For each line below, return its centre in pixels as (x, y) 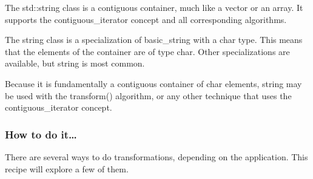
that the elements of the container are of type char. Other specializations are (147, 51)
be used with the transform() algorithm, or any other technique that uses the (148, 95)
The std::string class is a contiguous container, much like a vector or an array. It (154, 7)
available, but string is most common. (75, 63)
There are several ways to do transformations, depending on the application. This (156, 156)
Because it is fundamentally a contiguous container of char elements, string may (153, 83)
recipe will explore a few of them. (67, 168)
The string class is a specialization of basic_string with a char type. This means (154, 40)
